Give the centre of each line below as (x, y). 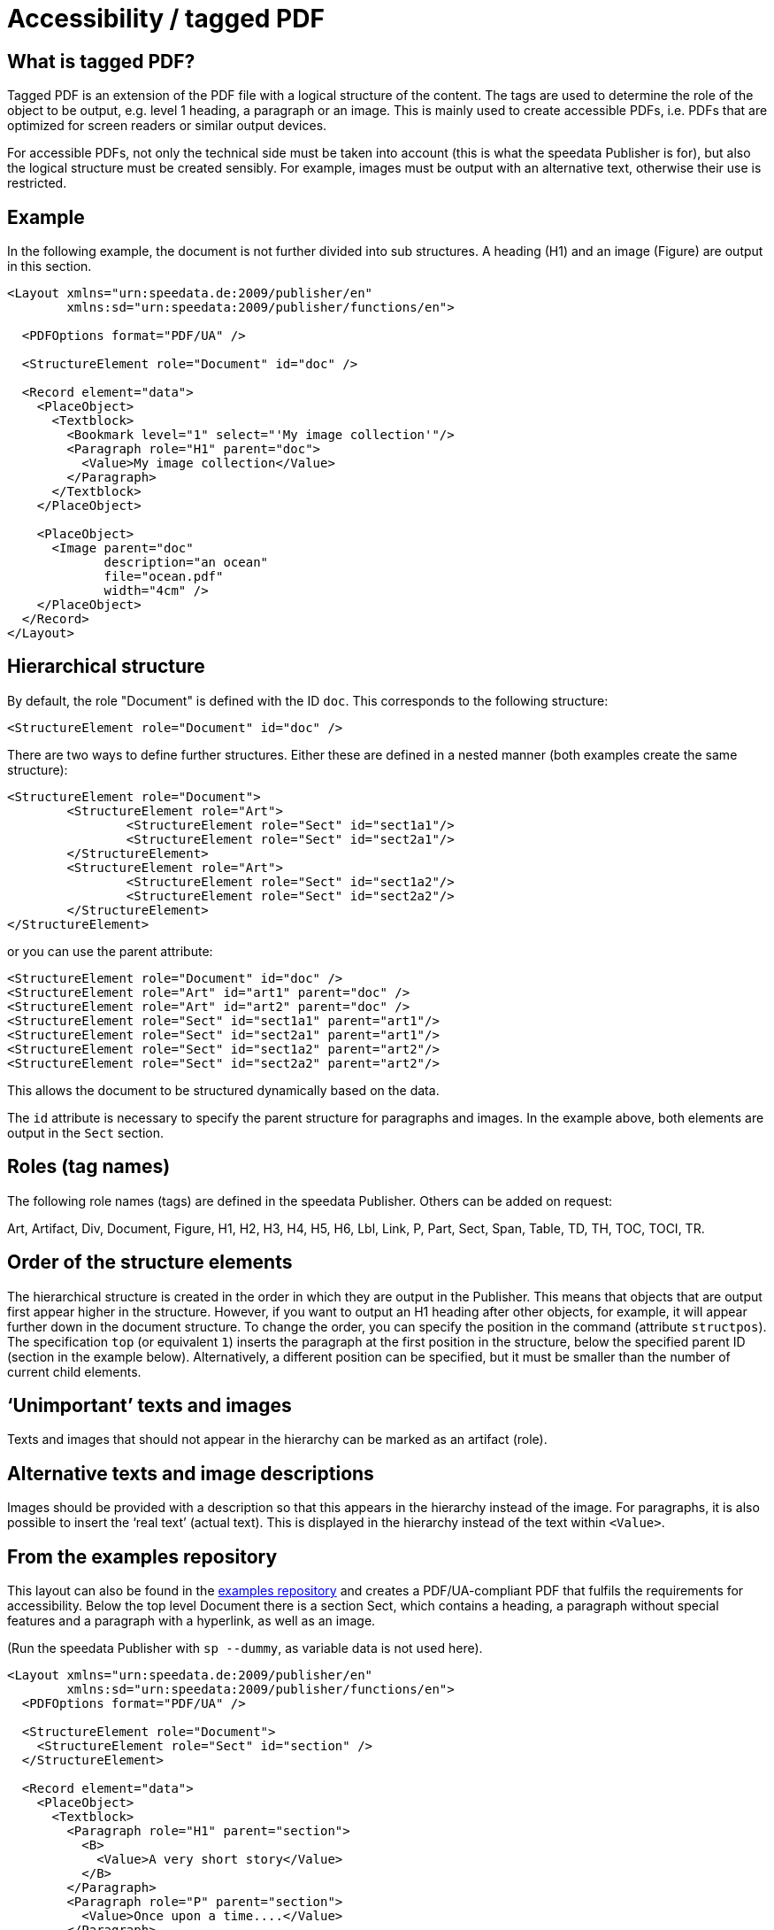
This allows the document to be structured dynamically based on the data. (223, 1090)
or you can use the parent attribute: (110, 951)
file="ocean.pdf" (164, 577)
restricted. (37, 183)
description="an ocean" (186, 563)
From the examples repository (142, 1556)
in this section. (50, 266)
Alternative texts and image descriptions (191, 1473)
